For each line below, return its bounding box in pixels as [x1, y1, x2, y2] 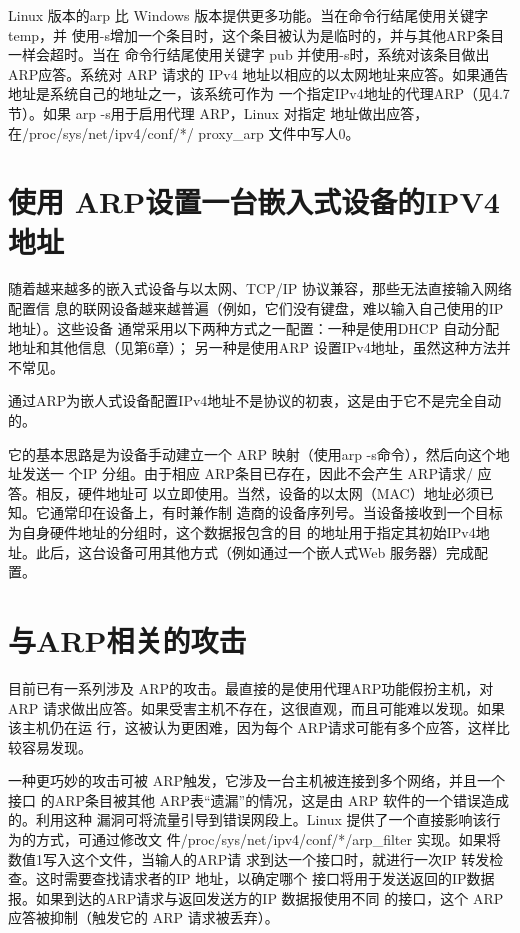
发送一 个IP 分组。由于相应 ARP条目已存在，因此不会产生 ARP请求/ [21, 463, 473, 484]
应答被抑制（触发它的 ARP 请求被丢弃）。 [8, 907, 279, 928]
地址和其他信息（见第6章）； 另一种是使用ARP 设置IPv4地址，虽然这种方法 [8, 337, 497, 358]
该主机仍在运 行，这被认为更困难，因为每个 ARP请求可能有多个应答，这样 [8, 717, 496, 738]
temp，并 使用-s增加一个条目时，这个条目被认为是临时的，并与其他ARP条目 [8, 24, 505, 45]
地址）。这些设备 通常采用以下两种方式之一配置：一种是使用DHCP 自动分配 [8, 317, 500, 338]
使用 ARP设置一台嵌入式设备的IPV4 [8, 181, 500, 222]
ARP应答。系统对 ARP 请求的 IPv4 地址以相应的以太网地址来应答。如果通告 [8, 63, 509, 84]
